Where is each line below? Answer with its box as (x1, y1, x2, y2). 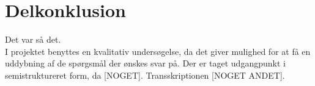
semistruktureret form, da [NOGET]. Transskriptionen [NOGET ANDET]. (5, 68, 285, 81)
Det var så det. (5, 33, 61, 46)
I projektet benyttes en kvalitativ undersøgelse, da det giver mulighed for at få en (5, 45, 311, 57)
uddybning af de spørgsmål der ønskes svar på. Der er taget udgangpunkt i (5, 57, 286, 70)
